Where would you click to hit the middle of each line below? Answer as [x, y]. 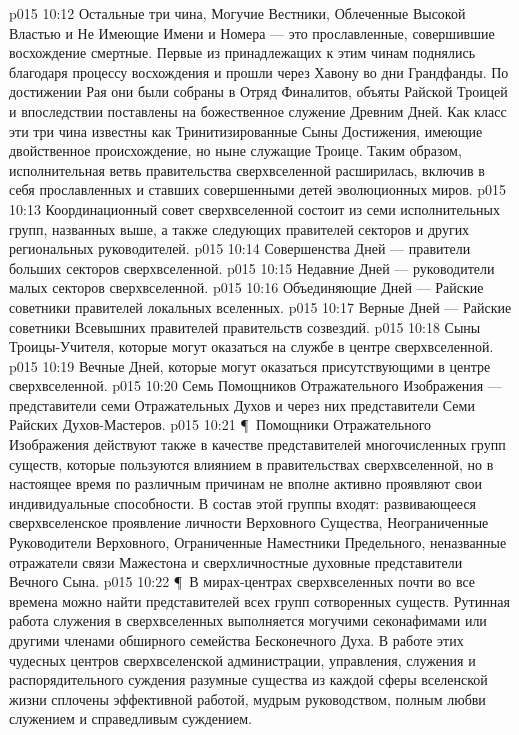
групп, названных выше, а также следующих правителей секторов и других [239, 228]
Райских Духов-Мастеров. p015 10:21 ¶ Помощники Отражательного [220, 424]
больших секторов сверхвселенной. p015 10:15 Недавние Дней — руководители [252, 267]
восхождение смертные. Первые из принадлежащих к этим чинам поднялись [242, 52]
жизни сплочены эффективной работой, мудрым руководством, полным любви [247, 698]
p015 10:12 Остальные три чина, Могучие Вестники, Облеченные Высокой [237, 13]
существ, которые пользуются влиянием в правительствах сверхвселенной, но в [251, 463]
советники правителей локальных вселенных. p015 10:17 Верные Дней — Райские [260, 306]
